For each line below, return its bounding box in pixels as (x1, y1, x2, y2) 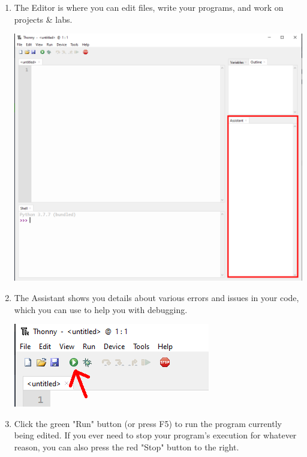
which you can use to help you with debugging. (14, 303, 188, 315)
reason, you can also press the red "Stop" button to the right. (14, 440, 239, 453)
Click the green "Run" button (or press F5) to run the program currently (14, 417, 282, 429)
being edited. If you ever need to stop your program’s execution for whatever (14, 429, 297, 441)
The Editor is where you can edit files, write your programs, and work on (14, 1, 284, 13)
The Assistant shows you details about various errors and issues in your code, (14, 291, 299, 303)
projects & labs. (14, 13, 73, 25)
